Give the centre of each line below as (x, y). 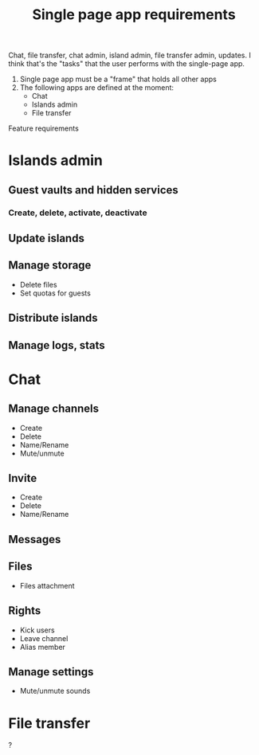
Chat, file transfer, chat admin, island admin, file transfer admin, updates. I (129, 55)
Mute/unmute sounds (55, 691)
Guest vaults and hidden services (94, 190)
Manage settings (51, 672)
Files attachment (47, 585)
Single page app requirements (134, 15)
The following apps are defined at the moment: (96, 88)
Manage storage (50, 266)
